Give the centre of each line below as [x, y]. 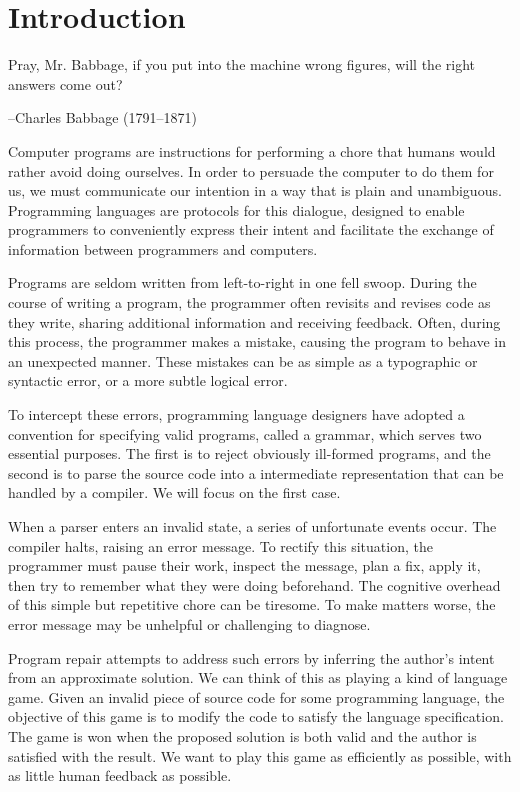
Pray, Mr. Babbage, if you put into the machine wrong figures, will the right [241, 64]
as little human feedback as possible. [120, 775]
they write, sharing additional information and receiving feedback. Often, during [254, 321]
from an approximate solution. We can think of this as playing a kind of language [258, 677]
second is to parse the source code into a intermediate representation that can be [256, 472]
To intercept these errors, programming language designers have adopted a [236, 414]
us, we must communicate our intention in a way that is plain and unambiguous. [255, 190]
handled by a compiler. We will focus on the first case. [174, 492]
